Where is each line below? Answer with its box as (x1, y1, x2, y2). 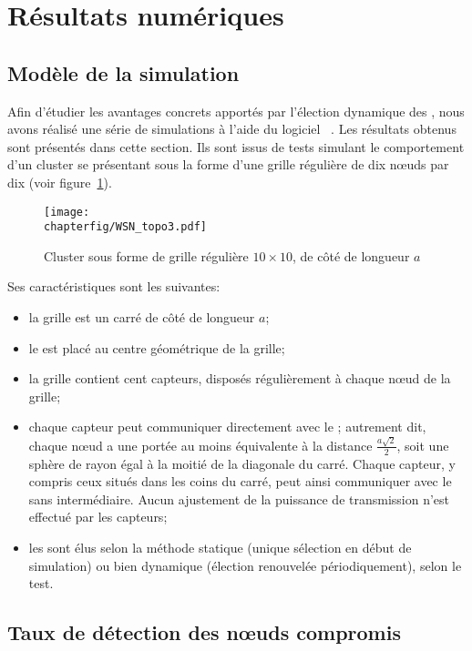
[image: (44, 205, 90, 219)
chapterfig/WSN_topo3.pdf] (44, 220, 207, 234)
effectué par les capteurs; (28, 507, 168, 526)
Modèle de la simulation (7, 58, 240, 86)
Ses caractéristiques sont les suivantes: (7, 277, 221, 296)
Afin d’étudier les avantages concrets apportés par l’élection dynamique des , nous (7, 101, 465, 120)
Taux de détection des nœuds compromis (7, 618, 401, 646)
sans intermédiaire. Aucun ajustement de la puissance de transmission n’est (28, 489, 450, 508)
